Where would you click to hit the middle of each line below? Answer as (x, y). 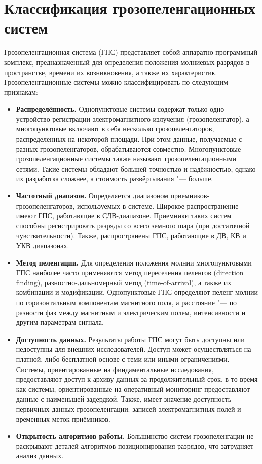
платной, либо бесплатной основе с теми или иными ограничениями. (123, 359)
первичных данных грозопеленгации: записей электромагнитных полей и (128, 408)
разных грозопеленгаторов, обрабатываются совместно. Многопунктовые (128, 148)
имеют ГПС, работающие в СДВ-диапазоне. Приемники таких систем (124, 216)
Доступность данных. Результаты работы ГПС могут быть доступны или (130, 339)
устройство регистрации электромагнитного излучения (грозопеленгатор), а (133, 119)
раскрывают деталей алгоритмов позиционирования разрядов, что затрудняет (135, 445)
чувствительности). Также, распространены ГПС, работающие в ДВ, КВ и (131, 235)
